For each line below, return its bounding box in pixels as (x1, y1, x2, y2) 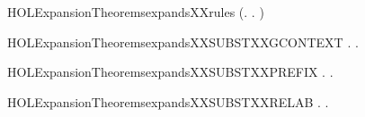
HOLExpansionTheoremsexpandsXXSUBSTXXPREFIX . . (7, 63, 334, 81)
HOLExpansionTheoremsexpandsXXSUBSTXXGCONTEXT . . (7, 32, 359, 51)
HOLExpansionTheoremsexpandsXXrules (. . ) (7, 3, 264, 21)
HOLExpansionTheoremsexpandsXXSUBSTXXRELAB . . (7, 92, 329, 111)
